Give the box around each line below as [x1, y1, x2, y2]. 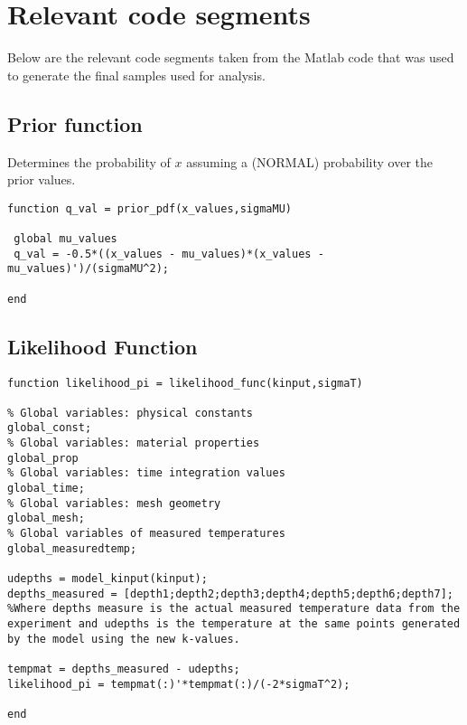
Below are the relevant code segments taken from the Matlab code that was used [7, 48, 454, 67]
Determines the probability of [7, 152, 171, 171]
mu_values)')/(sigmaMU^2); [7, 262, 169, 276]
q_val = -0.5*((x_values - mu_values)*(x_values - [14, 247, 324, 260]
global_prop [7, 451, 79, 465]
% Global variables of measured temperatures [7, 527, 285, 541]
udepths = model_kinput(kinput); [7, 572, 208, 586]
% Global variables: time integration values [7, 466, 285, 480]
